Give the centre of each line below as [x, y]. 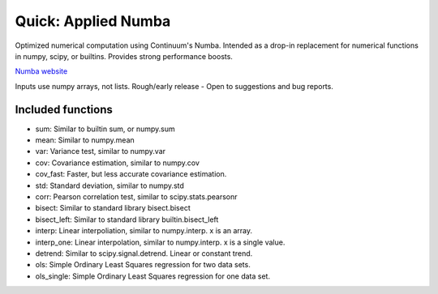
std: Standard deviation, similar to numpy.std [109, 185]
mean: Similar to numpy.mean [85, 140]
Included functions [64, 109]
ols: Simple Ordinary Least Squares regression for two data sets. [143, 265]
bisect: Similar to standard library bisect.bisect [113, 208]
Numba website [41, 71]
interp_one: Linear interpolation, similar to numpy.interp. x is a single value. [160, 242]
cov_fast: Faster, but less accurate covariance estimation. [131, 174]
